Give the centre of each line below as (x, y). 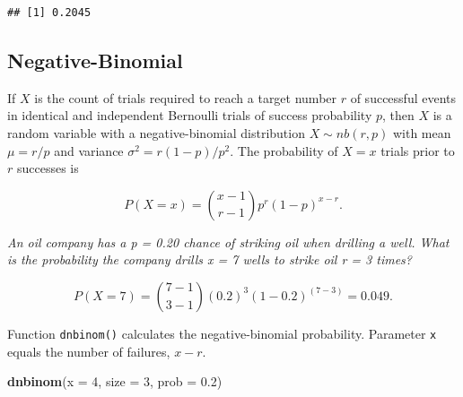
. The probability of (284, 150)
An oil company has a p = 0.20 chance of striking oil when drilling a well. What (228, 242)
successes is (48, 168)
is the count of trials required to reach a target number (186, 97)
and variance (89, 150)
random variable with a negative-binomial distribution (156, 132)
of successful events (403, 97)
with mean (422, 132)
